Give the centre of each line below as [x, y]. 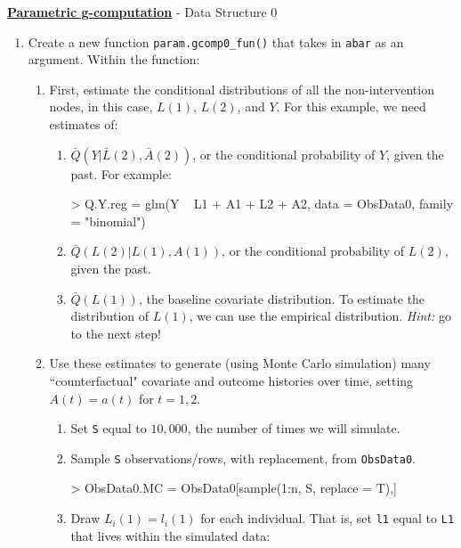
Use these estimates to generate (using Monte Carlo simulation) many [240, 363]
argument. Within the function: [114, 59]
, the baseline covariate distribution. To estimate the [282, 298]
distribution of [110, 316]
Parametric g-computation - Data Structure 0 [142, 12]
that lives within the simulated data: [170, 535]
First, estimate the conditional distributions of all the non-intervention [242, 89]
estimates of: [84, 124]
